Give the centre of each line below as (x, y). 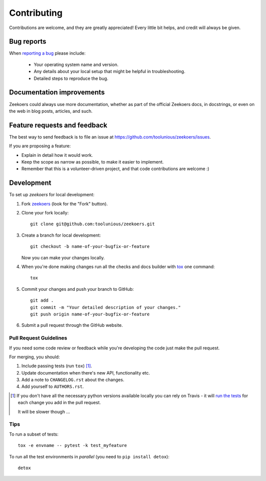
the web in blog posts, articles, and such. (51, 111)
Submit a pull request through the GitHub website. (72, 325)
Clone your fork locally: (45, 213)
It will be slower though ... (44, 412)
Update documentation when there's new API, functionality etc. (86, 373)
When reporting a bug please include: (47, 53)
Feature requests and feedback (58, 125)
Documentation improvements (57, 92)
